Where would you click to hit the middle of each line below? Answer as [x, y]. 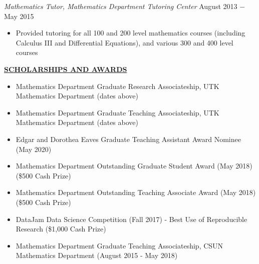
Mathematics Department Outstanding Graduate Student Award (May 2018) [134, 166]
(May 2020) [34, 149]
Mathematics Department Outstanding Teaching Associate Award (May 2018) [136, 192]
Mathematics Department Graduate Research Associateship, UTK [117, 86]
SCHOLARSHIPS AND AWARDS [66, 69]
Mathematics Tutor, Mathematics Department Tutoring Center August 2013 [121, 6]
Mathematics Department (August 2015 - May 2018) [97, 255]
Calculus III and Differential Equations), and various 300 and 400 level [124, 42]
